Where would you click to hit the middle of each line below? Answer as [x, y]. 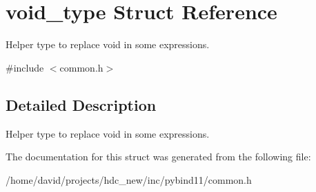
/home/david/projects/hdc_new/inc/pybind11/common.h [129, 179]
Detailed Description [81, 104]
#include [25, 67]
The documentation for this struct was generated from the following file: [158, 157]
